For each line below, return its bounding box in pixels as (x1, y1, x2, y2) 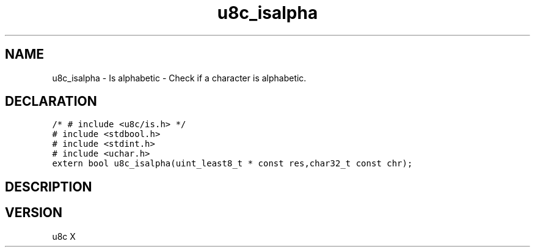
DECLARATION (5, 94, 97, 109)
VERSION (5, 205, 63, 221)
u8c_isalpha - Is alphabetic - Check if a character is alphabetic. (52, 72, 307, 83)
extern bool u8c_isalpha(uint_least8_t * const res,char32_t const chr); (52, 158, 413, 169)
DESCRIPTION (5, 179, 92, 195)
